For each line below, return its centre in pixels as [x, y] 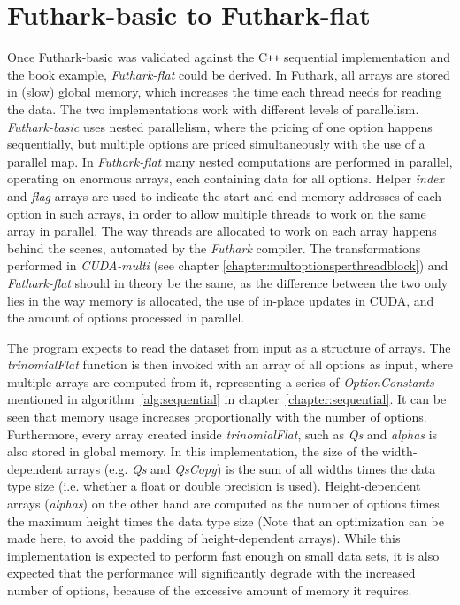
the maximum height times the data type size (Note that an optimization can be [226, 520]
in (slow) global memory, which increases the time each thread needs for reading [225, 92]
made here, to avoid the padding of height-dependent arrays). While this [204, 538]
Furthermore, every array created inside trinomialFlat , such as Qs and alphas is [222, 434]
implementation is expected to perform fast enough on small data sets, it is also [223, 555]
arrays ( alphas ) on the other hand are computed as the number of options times [223, 504]
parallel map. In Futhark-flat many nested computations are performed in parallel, [230, 161]
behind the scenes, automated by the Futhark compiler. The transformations [214, 248]
